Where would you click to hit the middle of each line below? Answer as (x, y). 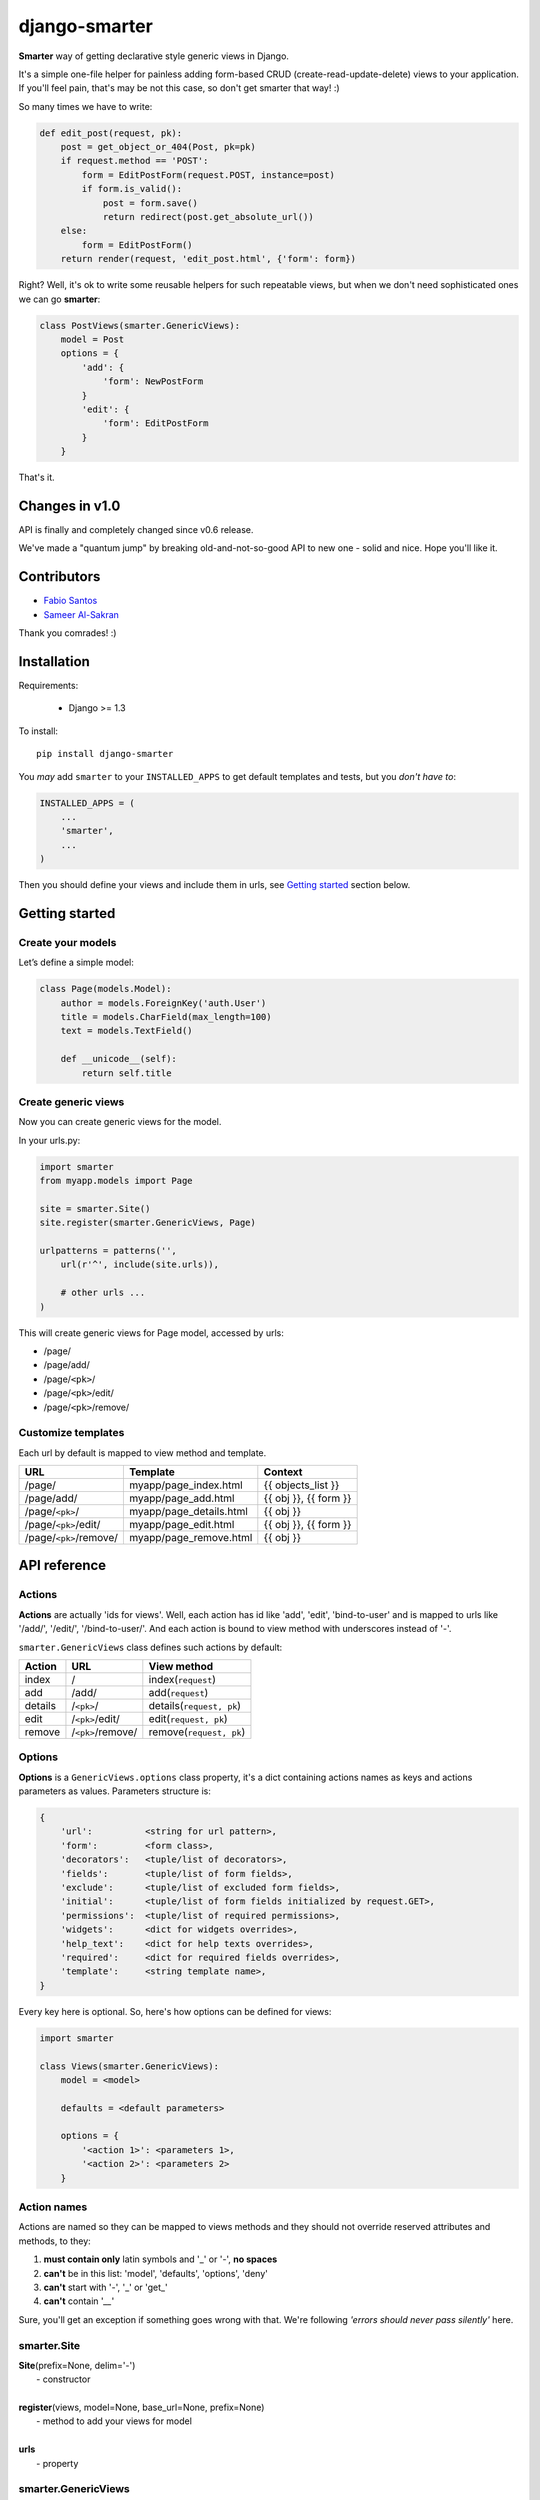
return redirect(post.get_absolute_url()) (208, 217)
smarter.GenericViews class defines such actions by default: (150, 1647)
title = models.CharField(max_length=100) (166, 1016)
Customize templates (71, 1433)
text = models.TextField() (127, 1031)
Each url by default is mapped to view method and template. (142, 1452)
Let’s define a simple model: (76, 962)
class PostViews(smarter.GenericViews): (139, 325)
